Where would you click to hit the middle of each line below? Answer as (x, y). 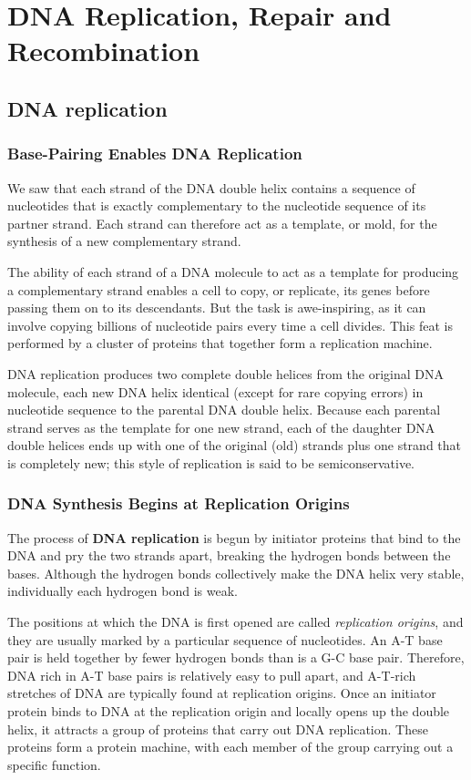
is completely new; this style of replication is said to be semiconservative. (211, 462)
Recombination (104, 51)
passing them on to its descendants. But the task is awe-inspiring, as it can (217, 308)
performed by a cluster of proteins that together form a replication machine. (220, 343)
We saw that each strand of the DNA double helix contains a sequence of (211, 187)
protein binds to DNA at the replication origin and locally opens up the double (229, 711)
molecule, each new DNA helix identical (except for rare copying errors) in (215, 391)
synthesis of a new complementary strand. (124, 241)
